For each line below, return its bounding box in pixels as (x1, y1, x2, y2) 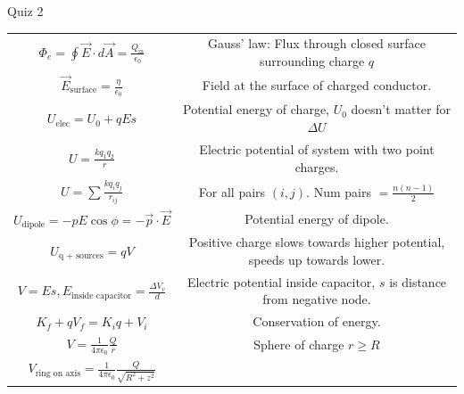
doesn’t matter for (351, 100, 451, 119)
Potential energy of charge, (183, 100, 329, 119)
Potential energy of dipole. (244, 209, 389, 227)
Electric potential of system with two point (199, 139, 435, 158)
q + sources (58, 251, 104, 261)
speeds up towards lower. (248, 250, 385, 268)
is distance (389, 272, 447, 291)
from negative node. (262, 290, 371, 308)
